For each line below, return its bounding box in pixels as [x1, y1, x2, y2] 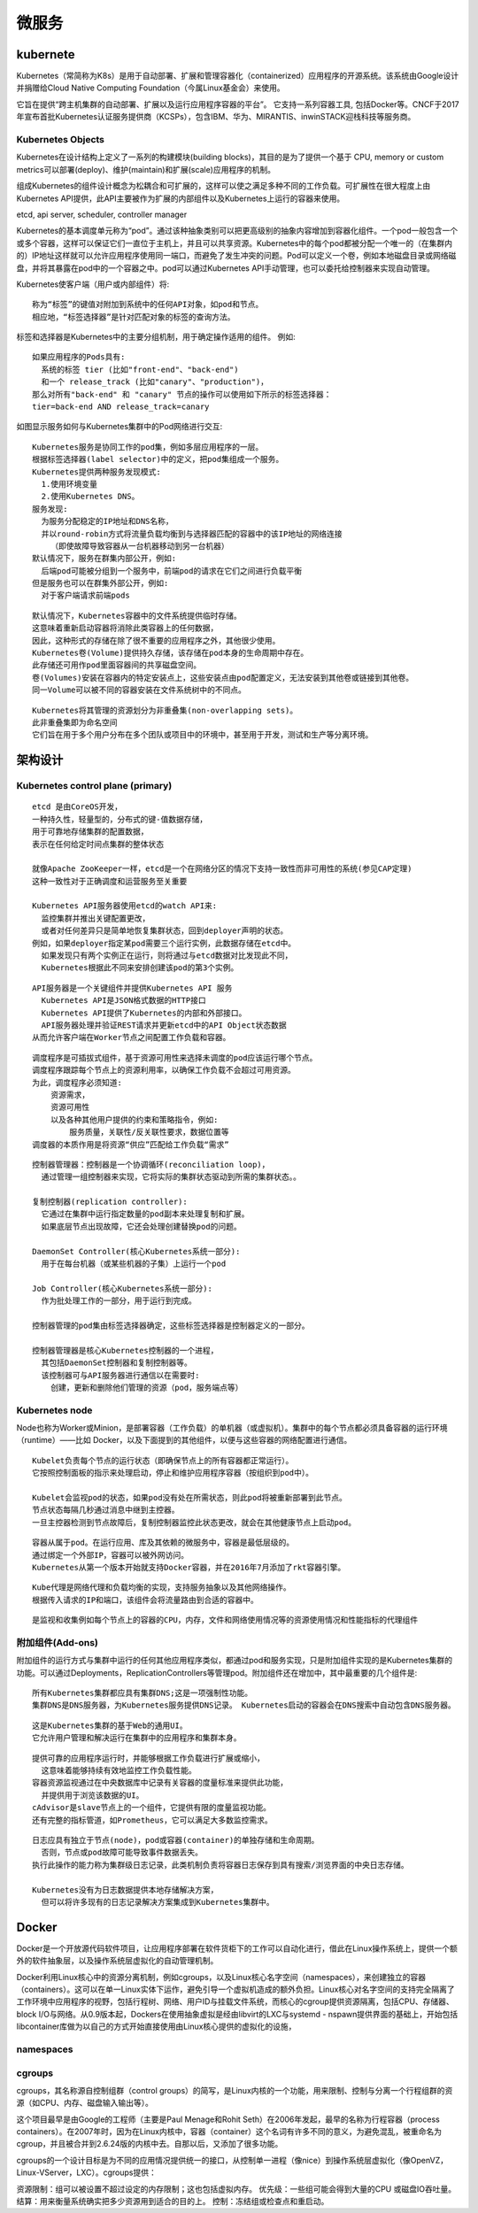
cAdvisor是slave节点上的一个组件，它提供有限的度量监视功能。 [32, 1802, 272, 1813]
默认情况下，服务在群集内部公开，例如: [32, 553, 177, 564]
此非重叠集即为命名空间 [32, 718, 118, 728]
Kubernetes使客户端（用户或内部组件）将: [16, 279, 170, 289]
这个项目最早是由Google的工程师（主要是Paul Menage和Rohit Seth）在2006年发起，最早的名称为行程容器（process [16, 2114, 440, 2124]
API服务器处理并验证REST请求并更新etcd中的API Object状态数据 [41, 1021, 287, 1030]
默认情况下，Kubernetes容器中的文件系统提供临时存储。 [32, 611, 243, 621]
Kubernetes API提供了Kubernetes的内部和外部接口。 [41, 1007, 247, 1018]
